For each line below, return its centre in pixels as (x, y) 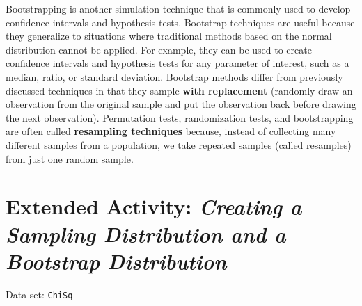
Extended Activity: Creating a (154, 207)
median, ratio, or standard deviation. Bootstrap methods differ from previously (174, 76)
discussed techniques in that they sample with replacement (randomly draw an (179, 90)
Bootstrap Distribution (116, 261)
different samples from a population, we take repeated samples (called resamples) (179, 144)
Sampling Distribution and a (146, 234)
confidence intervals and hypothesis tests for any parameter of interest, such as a (178, 63)
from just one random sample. (70, 158)
